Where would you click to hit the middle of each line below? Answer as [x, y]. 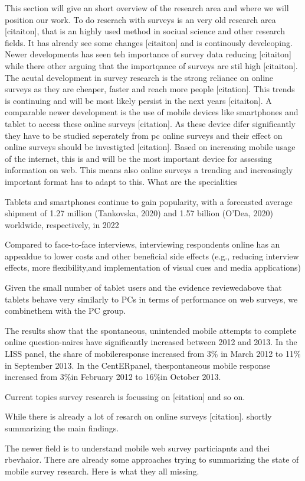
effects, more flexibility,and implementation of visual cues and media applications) [153, 267]
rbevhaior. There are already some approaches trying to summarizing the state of [152, 459]
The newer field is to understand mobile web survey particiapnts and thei [137, 448]
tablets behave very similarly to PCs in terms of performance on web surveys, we [151, 299]
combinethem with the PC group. [65, 311]
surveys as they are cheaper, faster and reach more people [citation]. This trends [150, 89]
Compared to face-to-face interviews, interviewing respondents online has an [142, 244]
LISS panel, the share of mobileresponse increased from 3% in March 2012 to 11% [153, 354]
